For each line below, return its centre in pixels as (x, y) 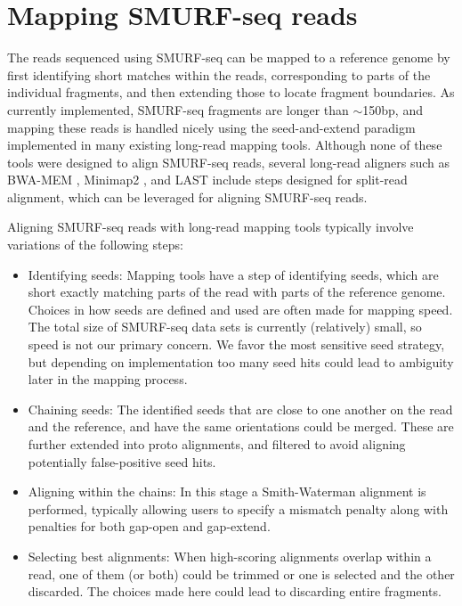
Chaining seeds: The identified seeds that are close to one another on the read (240, 409)
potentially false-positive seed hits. (122, 461)
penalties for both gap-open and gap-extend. (149, 526)
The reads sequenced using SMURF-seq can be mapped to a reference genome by (229, 57)
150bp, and (393, 109)
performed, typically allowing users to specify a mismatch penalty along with (238, 508)
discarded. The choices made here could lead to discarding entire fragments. (235, 591)
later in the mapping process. (108, 379)
